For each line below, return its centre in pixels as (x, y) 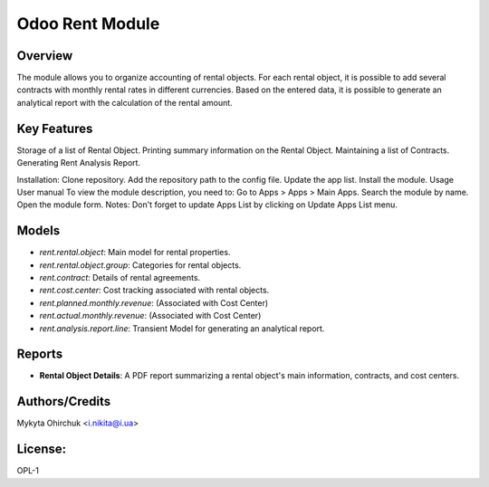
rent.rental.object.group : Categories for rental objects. (140, 265)
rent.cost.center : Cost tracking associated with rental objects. (154, 291)
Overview (45, 56)
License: (42, 449)
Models (38, 231)
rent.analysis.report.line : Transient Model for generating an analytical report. (182, 328)
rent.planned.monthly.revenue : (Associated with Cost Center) (154, 302)
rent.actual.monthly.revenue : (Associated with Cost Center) (150, 316)
